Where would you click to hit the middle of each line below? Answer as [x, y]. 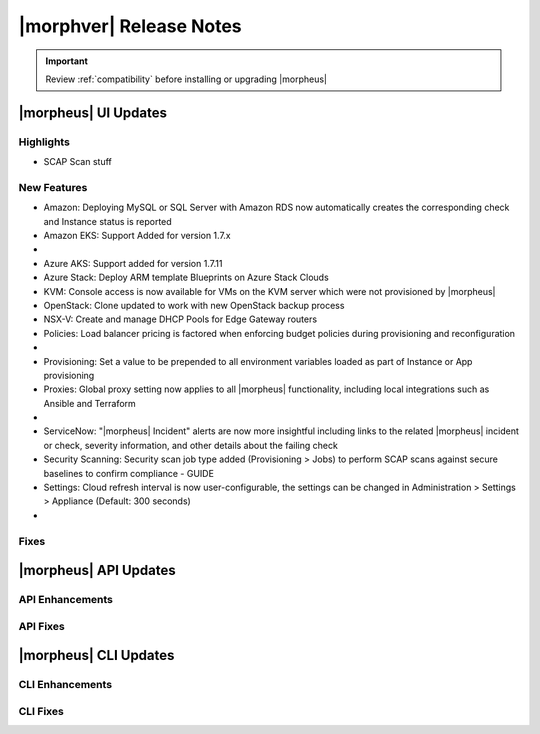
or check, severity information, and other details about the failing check [191, 445]
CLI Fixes [41, 711]
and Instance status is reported [107, 221]
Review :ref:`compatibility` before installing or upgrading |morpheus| [186, 79]
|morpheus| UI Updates [93, 112]
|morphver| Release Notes [130, 26]
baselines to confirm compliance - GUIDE [129, 473]
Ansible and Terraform [90, 403]
